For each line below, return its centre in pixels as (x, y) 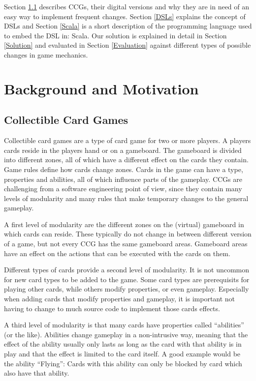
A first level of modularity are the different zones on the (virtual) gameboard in (124, 224)
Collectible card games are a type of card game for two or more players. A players (128, 140)
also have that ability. (37, 373)
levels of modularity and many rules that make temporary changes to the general (126, 198)
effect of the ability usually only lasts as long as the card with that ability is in (123, 344)
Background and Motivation (101, 88)
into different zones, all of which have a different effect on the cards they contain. (126, 160)
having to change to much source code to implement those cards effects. (112, 308)
